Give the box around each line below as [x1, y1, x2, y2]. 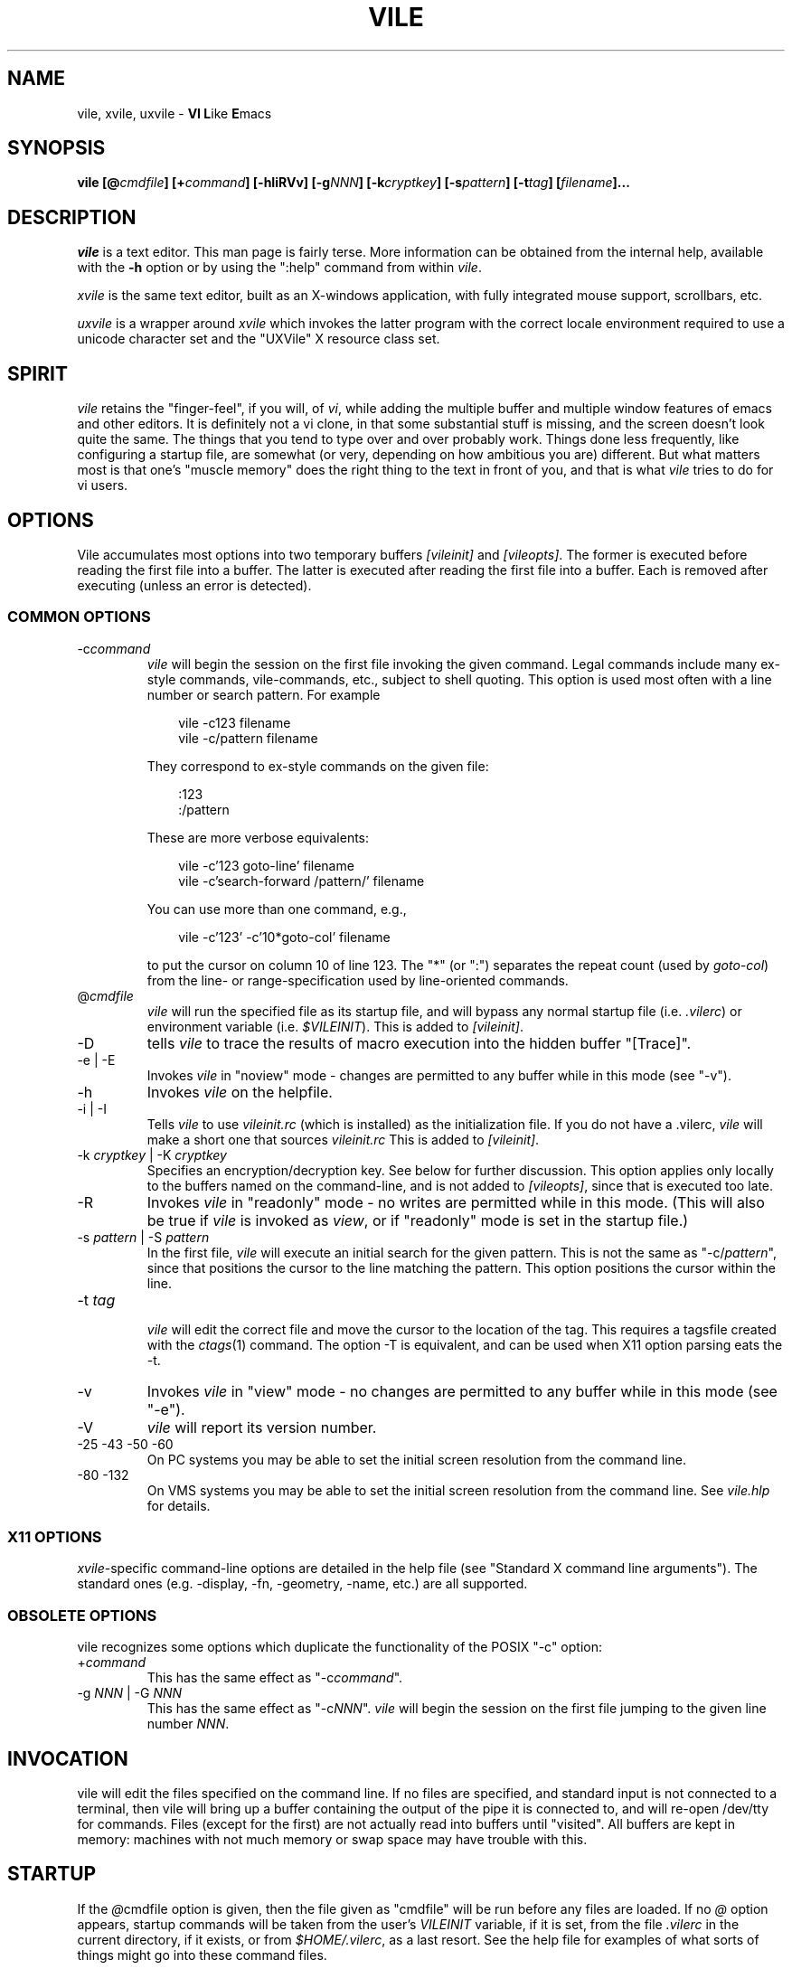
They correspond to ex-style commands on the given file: [146, 758, 489, 774]
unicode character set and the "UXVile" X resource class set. [77, 331, 440, 347]
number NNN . [146, 1716, 230, 1732]
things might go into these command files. [77, 1946, 327, 1963]
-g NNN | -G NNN [77, 1685, 183, 1701]
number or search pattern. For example [146, 686, 381, 702]
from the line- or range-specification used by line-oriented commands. [146, 972, 569, 988]
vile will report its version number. [146, 1418, 377, 1437]
